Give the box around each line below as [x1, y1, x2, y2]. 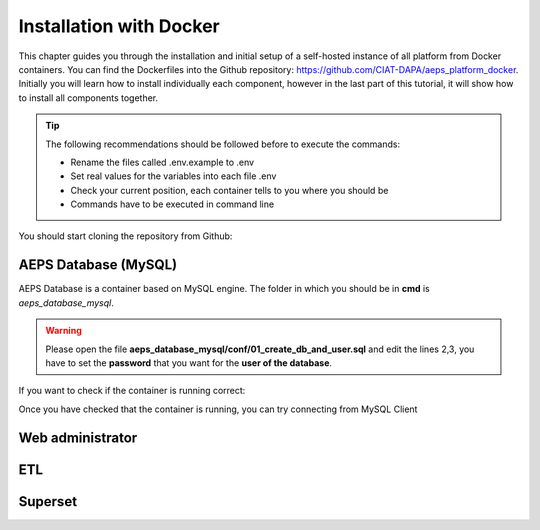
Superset [18, 493, 78, 510]
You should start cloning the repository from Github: [18, 230, 233, 242]
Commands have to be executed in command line [70, 198, 275, 210]
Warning [45, 325, 82, 337]
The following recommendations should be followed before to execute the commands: [45, 138, 400, 150]
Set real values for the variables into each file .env [70, 170, 277, 182]
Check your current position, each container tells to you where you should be [70, 184, 389, 196]
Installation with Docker [18, 15, 220, 37]
